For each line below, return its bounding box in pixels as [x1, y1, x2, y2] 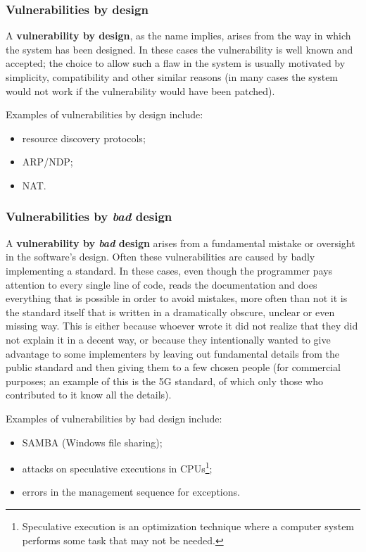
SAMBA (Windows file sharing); [22, 434, 163, 449]
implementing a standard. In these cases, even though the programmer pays [6, 263, 333, 277]
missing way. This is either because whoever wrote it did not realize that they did [6, 318, 358, 333]
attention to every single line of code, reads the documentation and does [6, 277, 317, 291]
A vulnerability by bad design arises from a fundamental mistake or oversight [6, 235, 355, 250]
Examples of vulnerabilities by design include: [6, 107, 203, 122]
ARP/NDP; [22, 154, 73, 169]
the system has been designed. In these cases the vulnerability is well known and [6, 42, 353, 56]
